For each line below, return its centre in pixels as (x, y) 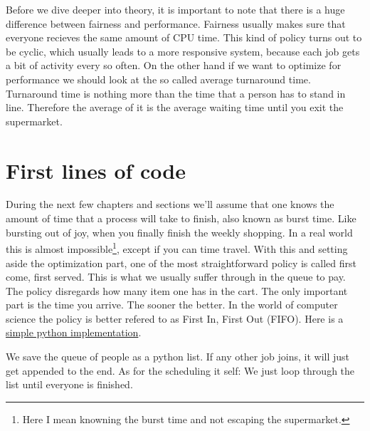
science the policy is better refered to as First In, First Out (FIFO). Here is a (175, 318)
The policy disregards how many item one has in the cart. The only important (177, 290)
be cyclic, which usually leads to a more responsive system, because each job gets (183, 51)
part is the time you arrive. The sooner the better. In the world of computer (172, 305)
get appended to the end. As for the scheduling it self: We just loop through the (180, 370)
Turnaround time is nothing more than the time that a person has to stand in (176, 93)
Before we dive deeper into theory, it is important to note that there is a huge (175, 9)
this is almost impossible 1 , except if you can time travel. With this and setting (177, 248)
